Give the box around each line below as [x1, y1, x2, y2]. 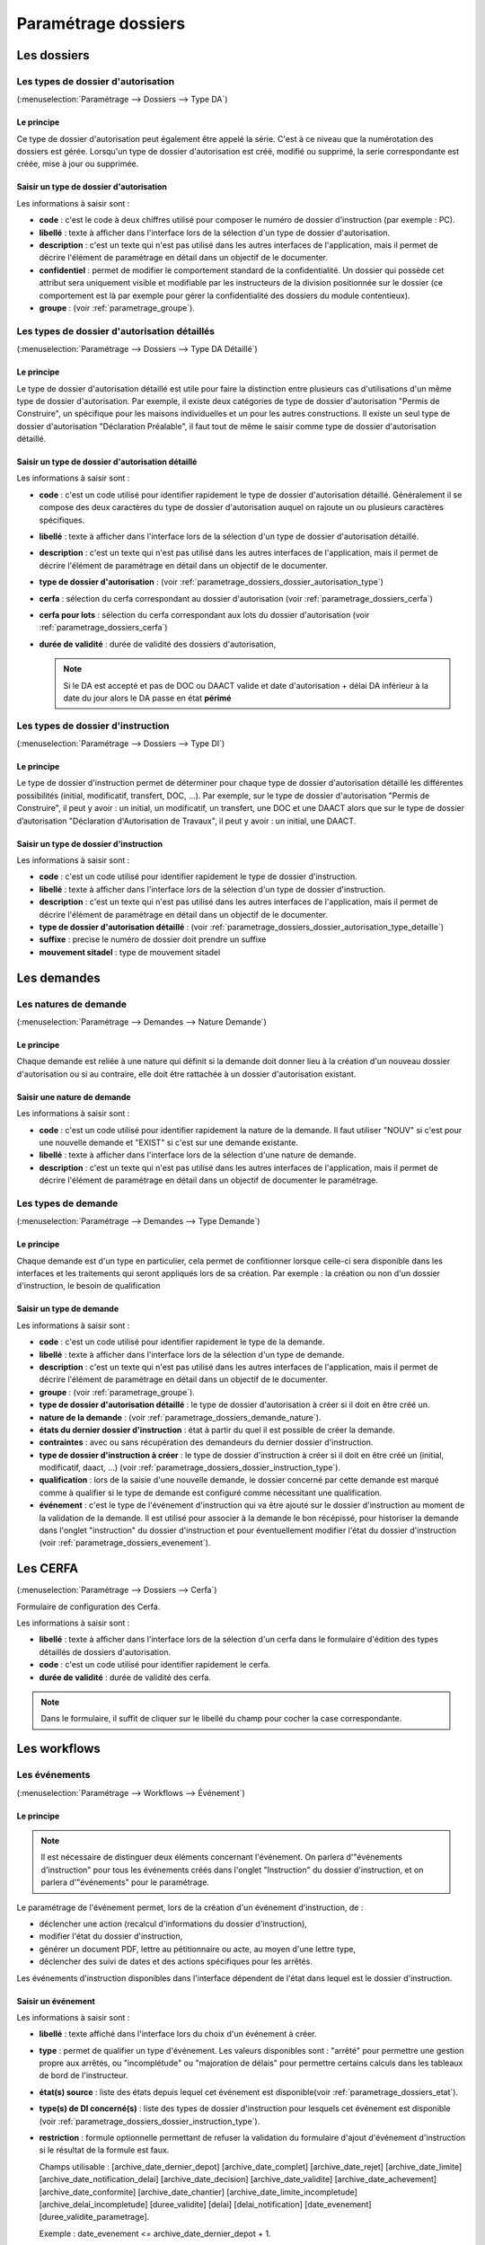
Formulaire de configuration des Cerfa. [16, 1601, 161, 1612]
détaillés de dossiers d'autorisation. [39, 1646, 171, 1657]
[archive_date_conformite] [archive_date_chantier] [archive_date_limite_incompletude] [39, 2187, 358, 2197]
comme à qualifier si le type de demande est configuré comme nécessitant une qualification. [39, 1487, 383, 1498]
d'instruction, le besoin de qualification [16, 1281, 161, 1291]
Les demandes [16, 970, 101, 985]
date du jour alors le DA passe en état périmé [63, 692, 232, 703]
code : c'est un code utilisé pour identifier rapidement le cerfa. [39, 1660, 271, 1670]
